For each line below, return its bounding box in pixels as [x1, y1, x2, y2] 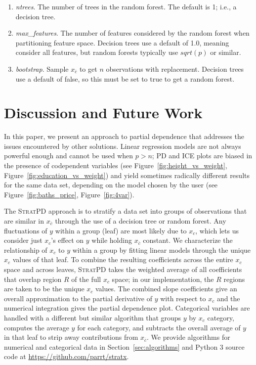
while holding [91, 235, 132, 245]
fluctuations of [4, 225, 47, 235]
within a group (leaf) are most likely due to [55, 225, 187, 235]
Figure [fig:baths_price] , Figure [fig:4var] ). [4, 189, 134, 199]
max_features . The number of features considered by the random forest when [15, 28, 250, 38]
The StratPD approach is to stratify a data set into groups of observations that [4, 206, 247, 216]
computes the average [4, 322, 69, 332]
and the [216, 293, 240, 303]
